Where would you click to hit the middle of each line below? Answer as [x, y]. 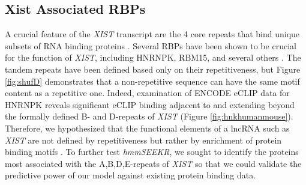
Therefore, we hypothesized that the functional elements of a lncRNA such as [147, 128]
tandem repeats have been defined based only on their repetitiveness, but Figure [153, 69]
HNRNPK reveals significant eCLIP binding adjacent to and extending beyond [150, 104]
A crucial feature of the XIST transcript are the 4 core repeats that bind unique [152, 34]
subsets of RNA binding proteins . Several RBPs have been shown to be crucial [151, 45]
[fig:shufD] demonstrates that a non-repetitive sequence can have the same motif [152, 81]
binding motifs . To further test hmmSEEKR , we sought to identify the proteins [152, 152]
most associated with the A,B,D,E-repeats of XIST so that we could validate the [153, 163]
